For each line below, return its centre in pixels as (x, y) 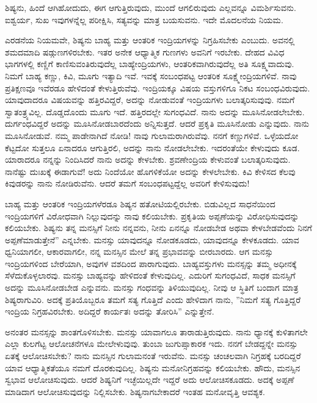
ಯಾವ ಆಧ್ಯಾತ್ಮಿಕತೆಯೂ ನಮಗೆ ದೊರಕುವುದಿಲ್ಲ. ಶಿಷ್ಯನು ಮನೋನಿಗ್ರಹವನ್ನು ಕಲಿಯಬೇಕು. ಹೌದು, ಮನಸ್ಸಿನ (153, 367)
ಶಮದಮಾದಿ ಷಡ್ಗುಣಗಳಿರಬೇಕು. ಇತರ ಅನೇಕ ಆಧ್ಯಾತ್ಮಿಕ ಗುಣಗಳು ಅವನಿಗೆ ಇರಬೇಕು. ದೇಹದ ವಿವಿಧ (145, 52)
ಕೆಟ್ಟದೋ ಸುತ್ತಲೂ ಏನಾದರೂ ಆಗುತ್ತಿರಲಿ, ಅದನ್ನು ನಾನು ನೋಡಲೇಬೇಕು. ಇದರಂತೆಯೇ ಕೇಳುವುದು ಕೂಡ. (152, 147)
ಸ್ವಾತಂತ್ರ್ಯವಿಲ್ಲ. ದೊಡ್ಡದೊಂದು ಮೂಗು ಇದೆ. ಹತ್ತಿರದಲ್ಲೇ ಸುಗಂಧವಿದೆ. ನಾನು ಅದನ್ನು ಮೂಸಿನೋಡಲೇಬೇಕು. (155, 111)
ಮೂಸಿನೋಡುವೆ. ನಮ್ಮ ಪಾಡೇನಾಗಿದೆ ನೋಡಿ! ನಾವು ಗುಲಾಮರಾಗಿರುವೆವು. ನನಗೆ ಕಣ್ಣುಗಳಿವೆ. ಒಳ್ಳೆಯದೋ (152, 135)
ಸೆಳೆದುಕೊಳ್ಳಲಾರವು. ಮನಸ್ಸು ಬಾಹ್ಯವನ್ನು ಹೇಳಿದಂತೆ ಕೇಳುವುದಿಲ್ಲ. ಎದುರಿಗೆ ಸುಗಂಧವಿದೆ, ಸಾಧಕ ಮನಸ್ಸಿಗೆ (150, 275)
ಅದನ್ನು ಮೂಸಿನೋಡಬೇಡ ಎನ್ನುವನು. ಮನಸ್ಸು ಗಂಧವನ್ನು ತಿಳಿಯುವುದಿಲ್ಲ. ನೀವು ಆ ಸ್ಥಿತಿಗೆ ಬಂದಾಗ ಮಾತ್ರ (152, 287)
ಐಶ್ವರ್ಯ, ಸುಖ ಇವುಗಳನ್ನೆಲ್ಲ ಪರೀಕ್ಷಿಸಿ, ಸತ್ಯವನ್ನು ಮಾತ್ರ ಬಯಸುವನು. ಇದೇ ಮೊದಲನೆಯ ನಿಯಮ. (144, 19)
